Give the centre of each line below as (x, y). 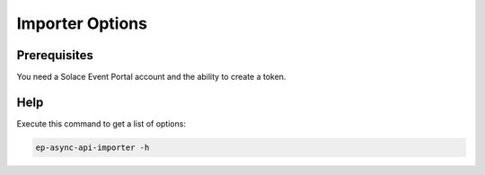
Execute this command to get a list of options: (101, 123)
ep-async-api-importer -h (93, 147)
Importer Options (82, 23)
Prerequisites (55, 55)
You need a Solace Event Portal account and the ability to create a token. (151, 77)
